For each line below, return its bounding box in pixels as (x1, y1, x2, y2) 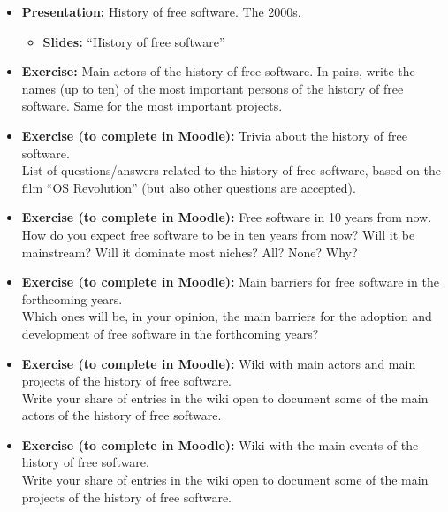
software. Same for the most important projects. (21, 96, 283, 115)
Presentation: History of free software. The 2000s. (21, 3, 301, 20)
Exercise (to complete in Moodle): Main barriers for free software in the (21, 272, 439, 291)
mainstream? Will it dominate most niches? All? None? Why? (21, 242, 358, 261)
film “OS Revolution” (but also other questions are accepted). (21, 178, 356, 196)
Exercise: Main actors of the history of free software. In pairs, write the (21, 62, 415, 80)
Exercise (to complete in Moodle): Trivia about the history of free (21, 126, 407, 144)
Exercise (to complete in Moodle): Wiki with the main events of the (21, 435, 419, 454)
